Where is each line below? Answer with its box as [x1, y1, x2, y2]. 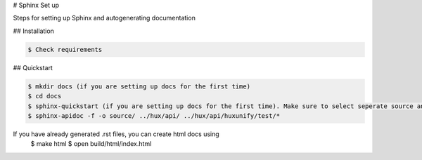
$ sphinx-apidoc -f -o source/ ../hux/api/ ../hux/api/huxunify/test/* [27, 112, 281, 119]
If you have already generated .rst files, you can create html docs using [13, 130, 219, 138]
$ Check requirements [27, 46, 103, 53]
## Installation [13, 27, 54, 35]
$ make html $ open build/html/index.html [30, 140, 152, 148]
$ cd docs [27, 92, 62, 100]
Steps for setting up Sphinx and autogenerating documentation [13, 14, 196, 22]
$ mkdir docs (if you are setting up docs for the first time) [27, 82, 251, 91]
